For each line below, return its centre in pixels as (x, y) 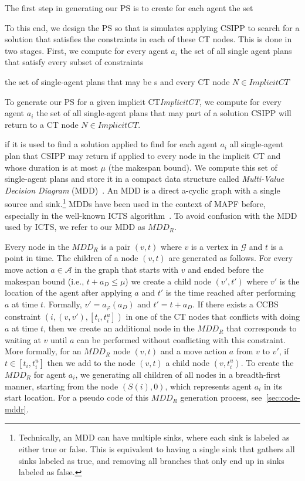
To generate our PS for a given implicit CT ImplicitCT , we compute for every (143, 101)
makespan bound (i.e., (45, 281)
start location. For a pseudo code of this (77, 397)
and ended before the (226, 269)
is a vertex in (214, 246)
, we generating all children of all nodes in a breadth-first (178, 374)
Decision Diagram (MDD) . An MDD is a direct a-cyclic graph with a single (143, 190)
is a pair (116, 246)
